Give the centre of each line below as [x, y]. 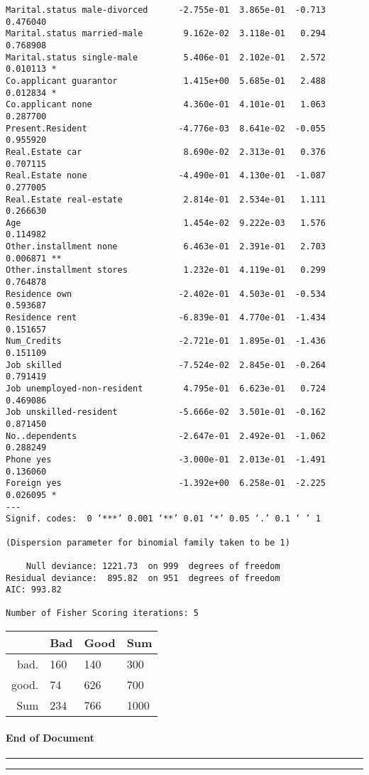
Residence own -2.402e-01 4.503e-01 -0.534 [166, 294]
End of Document [50, 737]
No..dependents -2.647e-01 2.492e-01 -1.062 [166, 436]
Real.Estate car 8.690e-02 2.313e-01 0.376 [166, 152]
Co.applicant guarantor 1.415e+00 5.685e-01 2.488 [166, 81]
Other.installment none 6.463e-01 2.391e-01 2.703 [166, 247]
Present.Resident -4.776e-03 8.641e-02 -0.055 [166, 128]
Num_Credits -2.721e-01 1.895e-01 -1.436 [166, 341]
